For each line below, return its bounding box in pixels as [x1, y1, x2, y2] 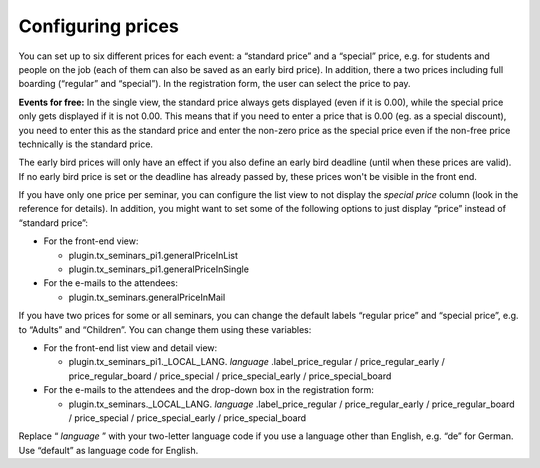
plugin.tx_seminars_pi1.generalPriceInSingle [68, 263, 250, 275]
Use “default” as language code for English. [18, 444, 199, 456]
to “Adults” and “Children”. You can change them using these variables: [18, 323, 312, 335]
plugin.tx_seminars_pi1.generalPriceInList [68, 249, 239, 261]
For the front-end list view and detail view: [43, 341, 218, 354]
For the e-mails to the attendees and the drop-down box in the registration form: [43, 384, 374, 396]
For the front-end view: [43, 235, 139, 247]
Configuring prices [18, 15, 179, 37]
